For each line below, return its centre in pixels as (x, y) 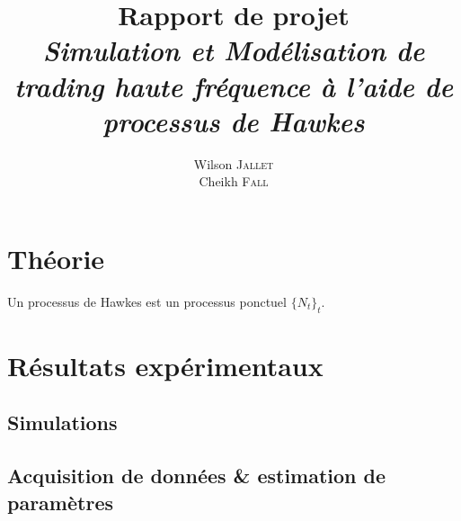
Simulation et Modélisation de (234, 50)
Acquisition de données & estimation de (197, 476)
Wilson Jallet (234, 163)
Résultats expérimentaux (165, 365)
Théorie (56, 258)
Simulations (62, 422)
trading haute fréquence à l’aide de (234, 85)
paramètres (60, 502)
